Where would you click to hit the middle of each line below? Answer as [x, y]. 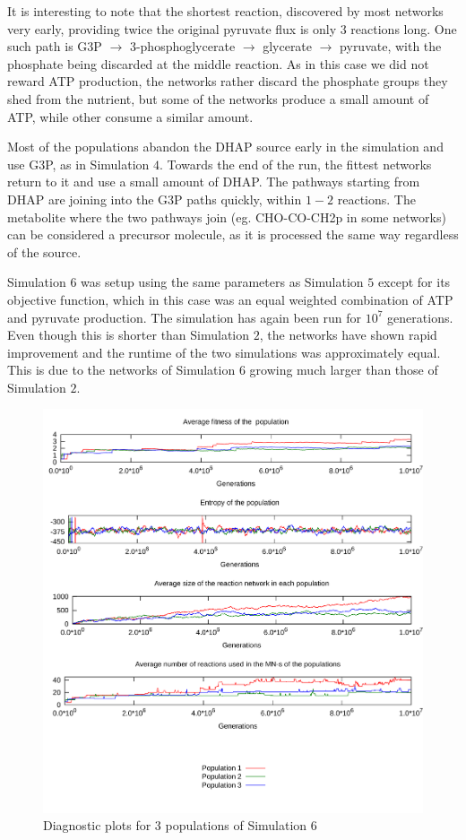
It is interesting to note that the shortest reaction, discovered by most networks [225, 11]
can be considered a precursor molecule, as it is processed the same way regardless [233, 234]
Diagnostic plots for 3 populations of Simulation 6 [180, 825]
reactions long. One [404, 28]
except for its [414, 282]
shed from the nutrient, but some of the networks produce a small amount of [218, 98]
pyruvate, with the [391, 46]
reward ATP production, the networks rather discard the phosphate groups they [228, 81]
